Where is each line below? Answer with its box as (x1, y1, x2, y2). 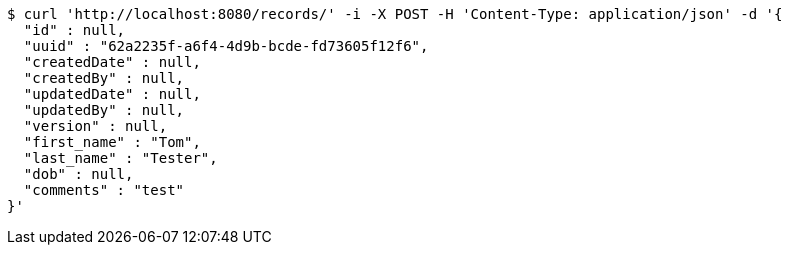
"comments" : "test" (23, 182, 185, 198)
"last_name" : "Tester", (23, 150, 218, 166)
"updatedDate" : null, (23, 86, 201, 102)
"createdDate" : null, (23, 54, 201, 70)
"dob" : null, (23, 166, 134, 182)
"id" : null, (23, 22, 126, 38)
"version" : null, (23, 118, 168, 134)
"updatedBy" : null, (23, 102, 185, 118)
